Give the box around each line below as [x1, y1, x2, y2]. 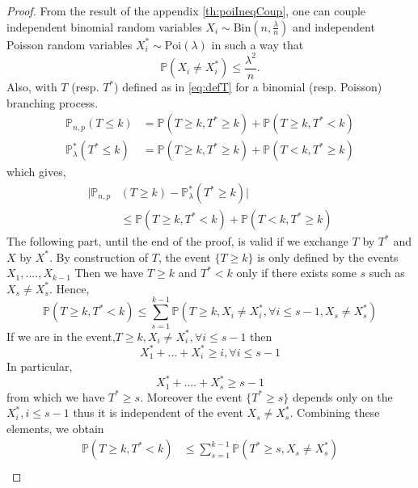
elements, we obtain [6, 419, 104, 436]
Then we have [74, 264, 144, 281]
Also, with [6, 78, 57, 95]
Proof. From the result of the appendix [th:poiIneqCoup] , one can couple [6, 2, 366, 19]
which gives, [6, 163, 66, 180]
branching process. [6, 94, 99, 111]
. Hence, [49, 280, 90, 297]
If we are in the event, [6, 327, 116, 344]
